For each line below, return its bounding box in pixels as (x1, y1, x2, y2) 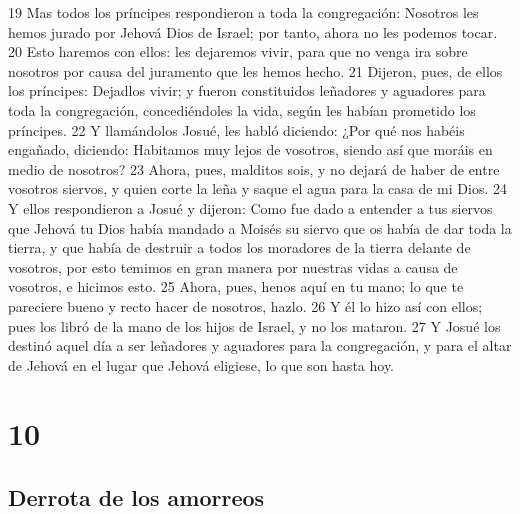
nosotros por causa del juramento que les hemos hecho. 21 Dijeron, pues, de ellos (8, 60, 503, 81)
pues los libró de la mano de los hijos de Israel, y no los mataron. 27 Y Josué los (8, 315, 501, 336)
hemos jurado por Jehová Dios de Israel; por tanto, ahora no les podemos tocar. (8, 21, 498, 42)
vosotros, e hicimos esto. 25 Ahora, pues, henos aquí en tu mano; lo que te (8, 276, 464, 297)
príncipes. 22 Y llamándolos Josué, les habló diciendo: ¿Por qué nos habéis (8, 119, 465, 140)
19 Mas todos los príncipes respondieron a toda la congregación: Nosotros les (8, 2, 479, 22)
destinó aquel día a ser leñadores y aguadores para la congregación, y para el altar (8, 335, 512, 356)
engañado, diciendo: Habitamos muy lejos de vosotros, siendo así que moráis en (8, 139, 493, 160)
